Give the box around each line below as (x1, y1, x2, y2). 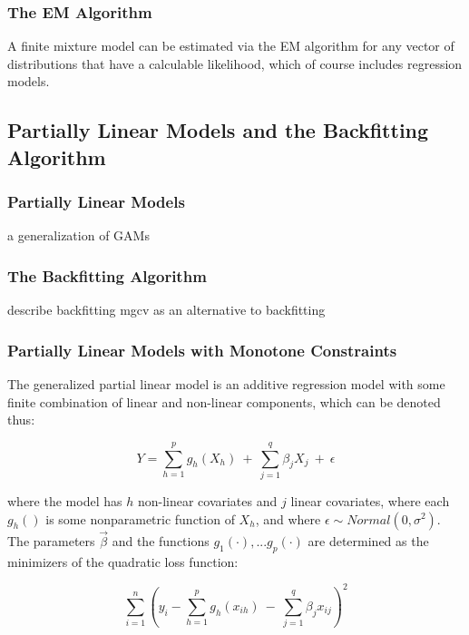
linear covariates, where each (290, 491, 450, 510)
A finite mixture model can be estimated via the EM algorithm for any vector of (7, 36, 454, 55)
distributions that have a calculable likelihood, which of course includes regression (7, 54, 463, 73)
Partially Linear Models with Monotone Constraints (7, 338, 397, 361)
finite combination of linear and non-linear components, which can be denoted (7, 392, 441, 411)
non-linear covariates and (137, 491, 278, 510)
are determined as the (308, 531, 429, 550)
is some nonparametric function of (45, 509, 235, 528)
